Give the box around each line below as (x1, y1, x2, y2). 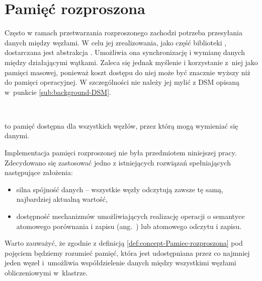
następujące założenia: (5, 167, 73, 178)
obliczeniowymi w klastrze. (5, 267, 88, 277)
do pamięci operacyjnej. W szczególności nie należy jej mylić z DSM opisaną (5, 77, 240, 87)
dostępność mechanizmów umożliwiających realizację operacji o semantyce (16, 211, 245, 221)
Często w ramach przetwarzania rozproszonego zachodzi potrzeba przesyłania (5, 27, 242, 38)
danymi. (5, 130, 30, 141)
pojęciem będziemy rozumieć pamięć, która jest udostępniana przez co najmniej (5, 247, 250, 258)
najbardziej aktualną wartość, (16, 194, 108, 204)
